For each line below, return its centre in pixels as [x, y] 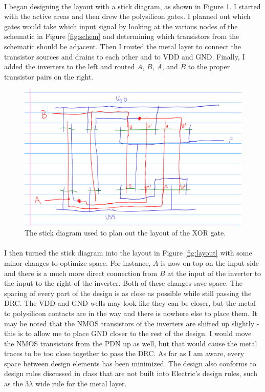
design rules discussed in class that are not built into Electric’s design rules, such [131, 373]
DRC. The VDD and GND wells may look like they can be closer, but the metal [130, 303]
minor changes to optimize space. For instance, [78, 262]
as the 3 [17, 384]
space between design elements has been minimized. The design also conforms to [130, 363]
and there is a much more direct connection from [81, 273]
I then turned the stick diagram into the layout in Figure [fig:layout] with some [128, 253]
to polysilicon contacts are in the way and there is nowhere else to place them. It [131, 313]
